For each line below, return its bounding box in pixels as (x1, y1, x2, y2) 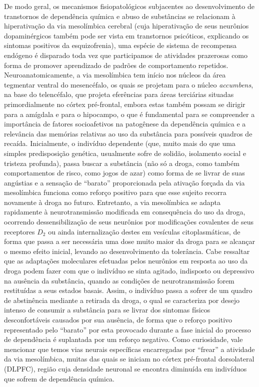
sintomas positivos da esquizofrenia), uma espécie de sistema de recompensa (4, 40, 237, 50)
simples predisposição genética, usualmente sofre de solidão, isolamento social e (4, 147, 246, 158)
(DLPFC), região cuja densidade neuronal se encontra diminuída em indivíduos (4, 363, 247, 373)
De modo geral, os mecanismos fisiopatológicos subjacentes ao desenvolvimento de (4, 1, 254, 11)
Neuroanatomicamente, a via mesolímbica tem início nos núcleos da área (4, 69, 226, 80)
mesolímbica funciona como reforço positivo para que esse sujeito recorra (4, 187, 226, 197)
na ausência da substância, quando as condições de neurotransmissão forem (4, 275, 234, 285)
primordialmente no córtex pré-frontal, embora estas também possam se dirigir (4, 98, 245, 109)
